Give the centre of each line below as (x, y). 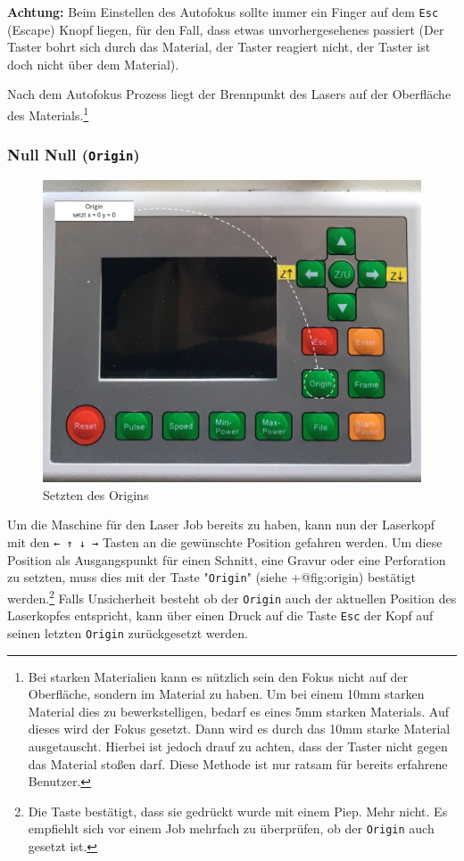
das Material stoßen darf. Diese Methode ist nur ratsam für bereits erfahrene (238, 763)
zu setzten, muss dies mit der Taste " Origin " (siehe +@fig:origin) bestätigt (212, 577)
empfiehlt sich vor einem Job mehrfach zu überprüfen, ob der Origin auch (231, 828)
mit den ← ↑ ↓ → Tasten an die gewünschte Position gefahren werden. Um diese (225, 542)
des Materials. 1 (48, 114)
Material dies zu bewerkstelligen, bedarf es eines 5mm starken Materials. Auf (238, 711)
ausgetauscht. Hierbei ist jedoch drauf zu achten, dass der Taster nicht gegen (238, 746)
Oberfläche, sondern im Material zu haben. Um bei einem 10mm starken (226, 694)
